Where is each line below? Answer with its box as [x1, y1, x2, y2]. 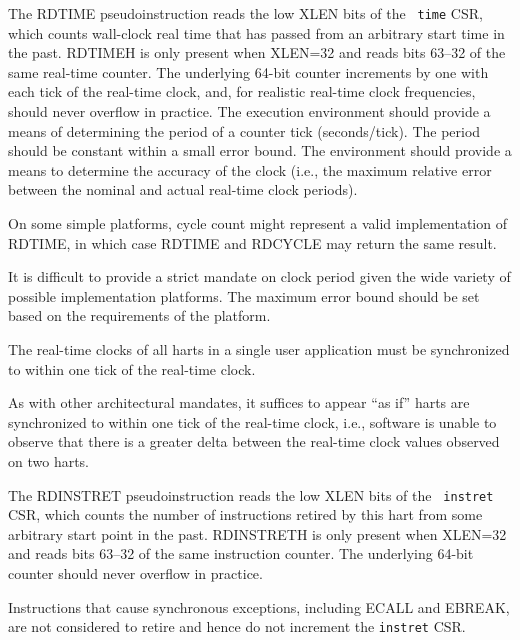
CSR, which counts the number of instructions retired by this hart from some [8, 504, 483, 525]
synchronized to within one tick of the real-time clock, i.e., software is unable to [8, 411, 497, 432]
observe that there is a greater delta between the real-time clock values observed [8, 431, 500, 452]
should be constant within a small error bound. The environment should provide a [8, 140, 512, 161]
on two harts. [8, 450, 90, 471]
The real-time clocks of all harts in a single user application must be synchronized [8, 338, 510, 359]
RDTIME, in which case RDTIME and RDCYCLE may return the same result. [8, 232, 497, 253]
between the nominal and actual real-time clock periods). [8, 179, 358, 200]
